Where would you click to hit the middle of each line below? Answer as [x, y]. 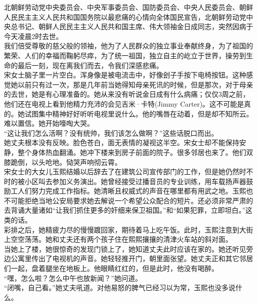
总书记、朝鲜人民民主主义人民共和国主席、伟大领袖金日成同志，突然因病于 [132, 26]
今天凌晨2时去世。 [33, 36]
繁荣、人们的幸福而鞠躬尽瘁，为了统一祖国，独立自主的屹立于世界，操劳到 [125, 55]
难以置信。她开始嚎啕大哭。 [49, 123]
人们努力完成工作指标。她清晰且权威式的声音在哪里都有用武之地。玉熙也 [135, 191]
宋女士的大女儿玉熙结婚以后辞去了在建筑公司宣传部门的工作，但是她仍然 [122, 172]
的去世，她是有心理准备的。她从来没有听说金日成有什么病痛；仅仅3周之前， [127, 94]
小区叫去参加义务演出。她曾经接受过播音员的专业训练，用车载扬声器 [135, 181]
